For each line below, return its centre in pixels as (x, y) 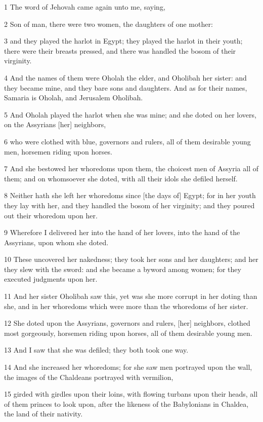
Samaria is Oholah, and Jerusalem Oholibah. (74, 98)
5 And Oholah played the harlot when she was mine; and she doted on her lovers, (130, 114)
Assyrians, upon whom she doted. (56, 242)
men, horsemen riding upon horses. (58, 151)
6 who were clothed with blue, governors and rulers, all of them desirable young (127, 141)
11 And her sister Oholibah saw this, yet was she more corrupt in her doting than (131, 296)
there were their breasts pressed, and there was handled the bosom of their (120, 50)
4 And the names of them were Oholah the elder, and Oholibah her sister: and (125, 77)
